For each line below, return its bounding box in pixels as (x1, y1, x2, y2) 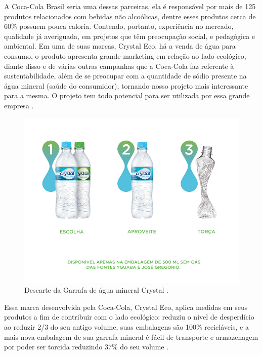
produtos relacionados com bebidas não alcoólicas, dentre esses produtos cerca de (4, 11, 256, 21)
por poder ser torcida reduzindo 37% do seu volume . (4, 341, 169, 352)
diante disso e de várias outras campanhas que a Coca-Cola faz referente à (4, 60, 234, 71)
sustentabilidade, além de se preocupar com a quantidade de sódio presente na (4, 70, 247, 81)
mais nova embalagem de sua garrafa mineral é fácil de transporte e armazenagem (4, 331, 258, 342)
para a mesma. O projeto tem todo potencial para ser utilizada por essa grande (4, 90, 250, 101)
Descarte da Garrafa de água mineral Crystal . (24, 285, 168, 295)
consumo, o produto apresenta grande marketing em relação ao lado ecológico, (4, 50, 246, 61)
